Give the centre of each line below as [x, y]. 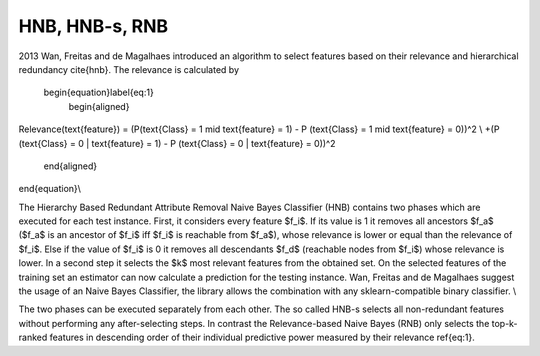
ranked [33, 337]
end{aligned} [70, 166]
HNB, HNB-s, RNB [93, 26]
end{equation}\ [50, 189]
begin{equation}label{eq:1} [98, 92]
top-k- [505, 323]
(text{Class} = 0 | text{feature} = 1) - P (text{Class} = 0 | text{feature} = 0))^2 [177, 143]
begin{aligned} [99, 106]
